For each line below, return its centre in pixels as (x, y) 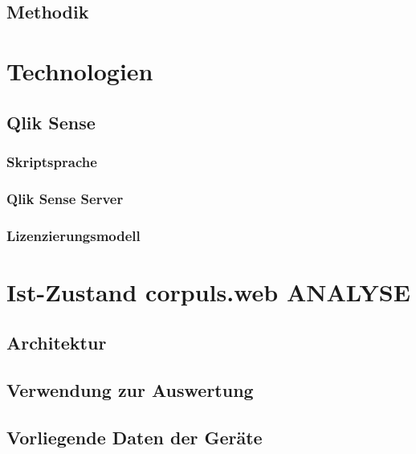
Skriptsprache (52, 161)
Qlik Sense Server (65, 198)
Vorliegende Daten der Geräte (135, 437)
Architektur (57, 343)
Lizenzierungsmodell (73, 235)
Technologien (80, 70)
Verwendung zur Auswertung (130, 390)
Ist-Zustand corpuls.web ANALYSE (208, 291)
